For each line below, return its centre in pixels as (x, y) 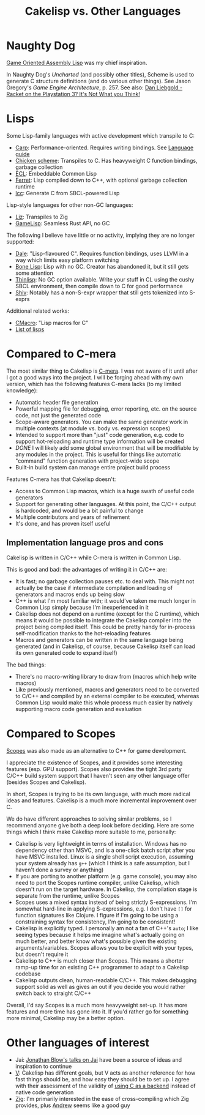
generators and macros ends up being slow (70, 594)
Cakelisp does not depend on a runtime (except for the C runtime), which (107, 614)
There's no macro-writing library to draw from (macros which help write (106, 676)
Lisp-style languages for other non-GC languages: (70, 205)
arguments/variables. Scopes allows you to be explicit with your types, (104, 947)
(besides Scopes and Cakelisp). (47, 782)
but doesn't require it (42, 954)
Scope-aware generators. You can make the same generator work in (102, 422)
